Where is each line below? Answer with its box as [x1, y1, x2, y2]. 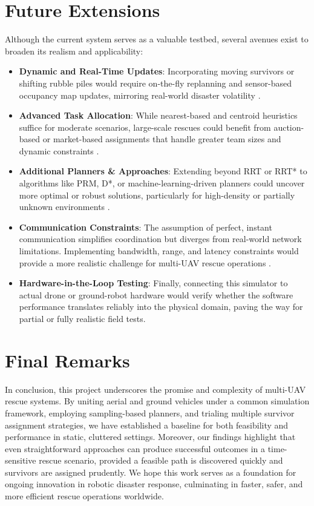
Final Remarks [5, 347, 130, 372]
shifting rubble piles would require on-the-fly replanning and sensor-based [19, 76, 292, 89]
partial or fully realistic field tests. [19, 312, 146, 324]
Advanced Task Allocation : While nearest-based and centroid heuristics [19, 109, 298, 122]
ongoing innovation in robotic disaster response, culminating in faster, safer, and [5, 478, 303, 490]
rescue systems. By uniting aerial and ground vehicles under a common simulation [5, 395, 310, 407]
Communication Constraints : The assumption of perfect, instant [19, 220, 272, 233]
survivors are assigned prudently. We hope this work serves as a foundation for [5, 465, 296, 478]
